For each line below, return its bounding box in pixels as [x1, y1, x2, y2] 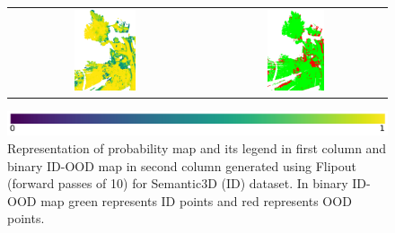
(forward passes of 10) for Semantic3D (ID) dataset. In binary [7, 174, 348, 193]
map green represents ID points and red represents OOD [40, 191, 352, 210]
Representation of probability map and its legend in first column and [7, 138, 387, 157]
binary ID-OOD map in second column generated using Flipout [7, 156, 356, 175]
